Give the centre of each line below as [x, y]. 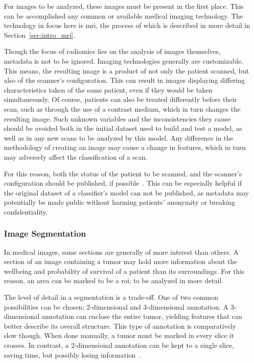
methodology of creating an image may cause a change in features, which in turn [125, 147]
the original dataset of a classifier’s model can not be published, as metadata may [127, 192]
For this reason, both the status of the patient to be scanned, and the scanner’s [123, 173]
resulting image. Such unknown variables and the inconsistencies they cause [117, 118]
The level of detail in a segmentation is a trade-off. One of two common [111, 297]
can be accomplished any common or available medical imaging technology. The [124, 15]
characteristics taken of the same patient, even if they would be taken [108, 89]
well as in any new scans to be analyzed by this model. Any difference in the [119, 137]
